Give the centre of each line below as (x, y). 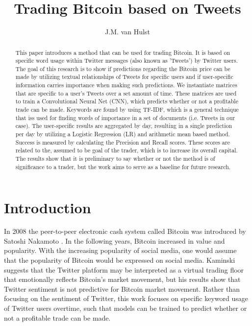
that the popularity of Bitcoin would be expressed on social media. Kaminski (120, 260)
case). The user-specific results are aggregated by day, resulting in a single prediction (124, 126)
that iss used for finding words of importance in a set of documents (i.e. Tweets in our (125, 117)
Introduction (48, 208)
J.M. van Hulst (127, 32)
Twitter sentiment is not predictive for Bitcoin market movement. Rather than (122, 288)
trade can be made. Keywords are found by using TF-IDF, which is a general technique (127, 110)
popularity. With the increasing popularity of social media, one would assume (120, 250)
